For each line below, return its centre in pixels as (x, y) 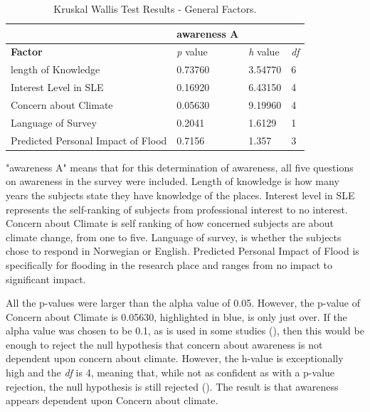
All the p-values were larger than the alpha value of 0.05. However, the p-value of (183, 303)
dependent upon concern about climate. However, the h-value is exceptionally (175, 358)
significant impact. (46, 279)
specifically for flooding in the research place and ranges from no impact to (169, 264)
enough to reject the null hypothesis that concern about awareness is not (164, 344)
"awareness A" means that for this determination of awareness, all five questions (180, 167)
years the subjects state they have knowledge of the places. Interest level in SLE (180, 195)
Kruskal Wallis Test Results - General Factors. (155, 9)
